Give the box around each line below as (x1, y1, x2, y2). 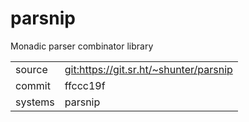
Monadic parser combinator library (10, 40, 154, 52)
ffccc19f (64, 78, 106, 92)
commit (15, 78, 51, 92)
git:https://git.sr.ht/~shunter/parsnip (64, 62, 233, 76)
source (15, 62, 48, 76)
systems (15, 95, 55, 109)
